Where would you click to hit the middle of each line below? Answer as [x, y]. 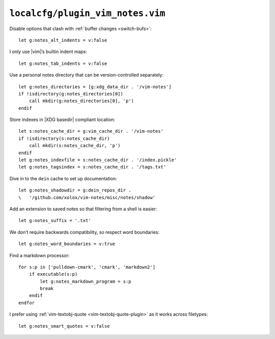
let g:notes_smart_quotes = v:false [64, 326]
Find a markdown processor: [39, 255]
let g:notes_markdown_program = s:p [86, 281]
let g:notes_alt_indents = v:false [63, 40]
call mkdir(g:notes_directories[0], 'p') [81, 101]
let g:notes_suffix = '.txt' [55, 221]
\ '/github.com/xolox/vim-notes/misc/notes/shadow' [87, 197]
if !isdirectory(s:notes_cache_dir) [64, 138]
